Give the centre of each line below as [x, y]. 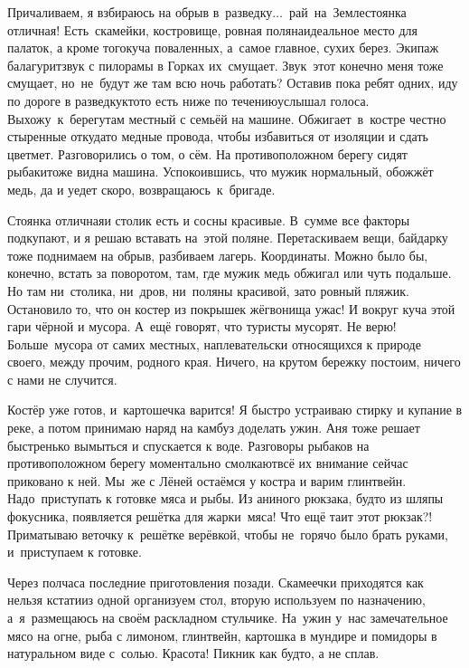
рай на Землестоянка [348, 12]
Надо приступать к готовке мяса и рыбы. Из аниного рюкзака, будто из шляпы [225, 498]
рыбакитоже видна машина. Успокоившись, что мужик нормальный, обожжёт [220, 172]
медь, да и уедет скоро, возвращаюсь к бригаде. [141, 189]
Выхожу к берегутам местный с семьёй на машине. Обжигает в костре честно [227, 118]
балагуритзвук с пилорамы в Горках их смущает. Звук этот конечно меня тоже [225, 65]
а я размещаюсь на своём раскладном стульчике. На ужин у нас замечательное [228, 617]
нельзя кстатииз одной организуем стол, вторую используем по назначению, [216, 600]
